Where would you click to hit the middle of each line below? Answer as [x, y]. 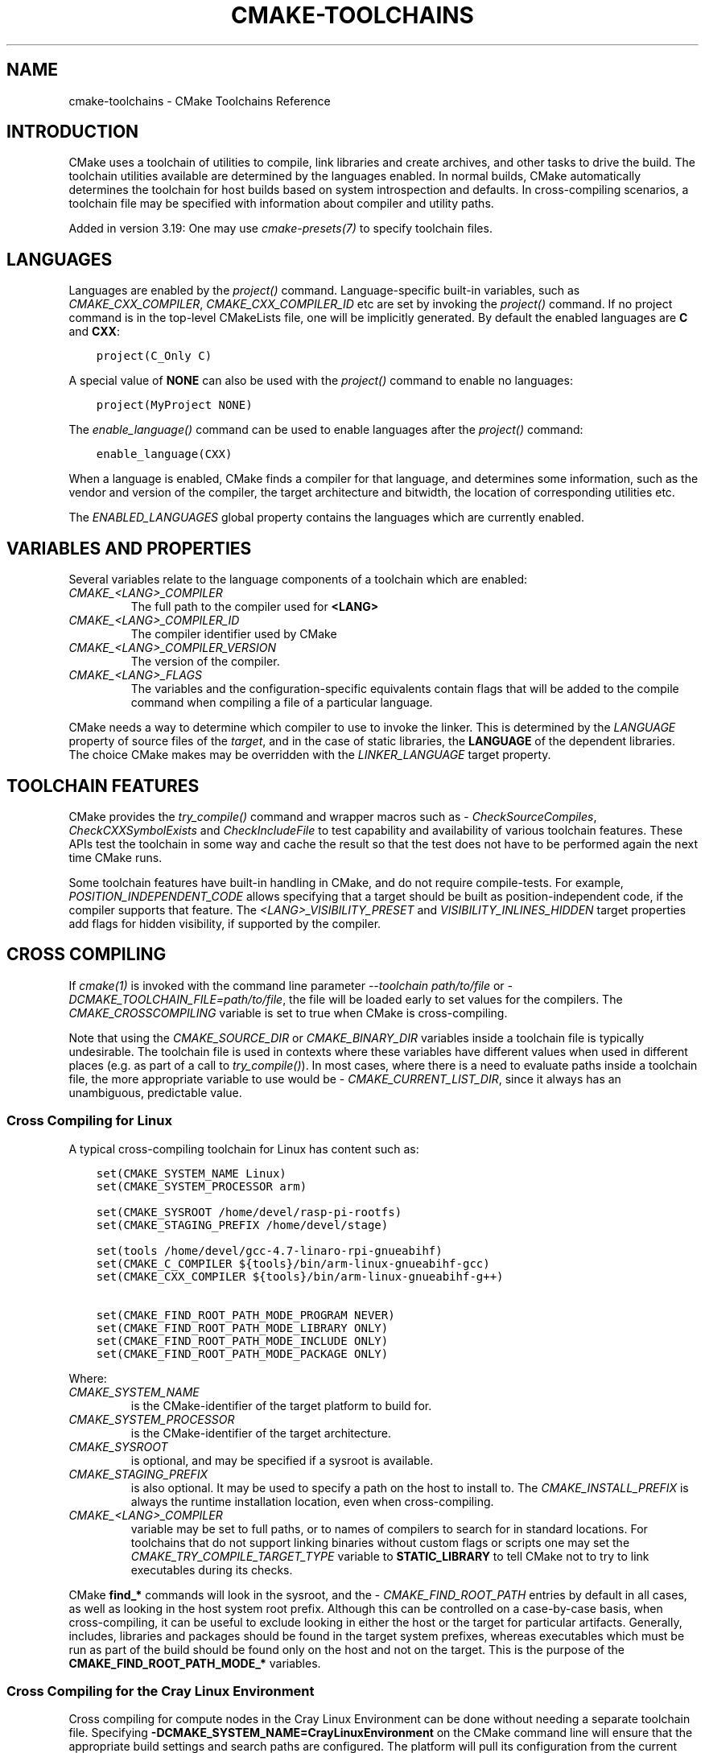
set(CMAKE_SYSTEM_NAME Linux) [191, 1173]
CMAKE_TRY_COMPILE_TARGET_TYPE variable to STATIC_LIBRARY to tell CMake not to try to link [390, 1556]
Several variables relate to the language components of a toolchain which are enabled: [298, 580]
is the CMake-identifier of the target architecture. [261, 1433]
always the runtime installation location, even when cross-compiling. [312, 1501]
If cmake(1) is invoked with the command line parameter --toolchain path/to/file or [287, 985]
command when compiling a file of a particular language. [282, 703]
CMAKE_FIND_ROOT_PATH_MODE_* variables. [195, 1663]
